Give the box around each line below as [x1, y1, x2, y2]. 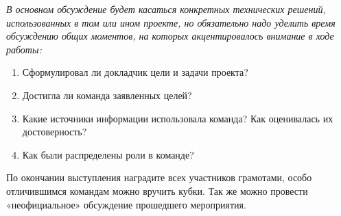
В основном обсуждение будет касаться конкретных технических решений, [6, 2, 326, 16]
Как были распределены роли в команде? [22, 147, 194, 161]
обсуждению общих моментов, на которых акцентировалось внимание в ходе [6, 29, 334, 43]
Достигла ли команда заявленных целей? [22, 87, 192, 102]
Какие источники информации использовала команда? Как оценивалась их [22, 111, 333, 125]
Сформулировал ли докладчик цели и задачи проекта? [22, 65, 248, 79]
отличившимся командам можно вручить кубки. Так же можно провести [6, 183, 308, 198]
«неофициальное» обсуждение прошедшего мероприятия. [6, 197, 246, 211]
